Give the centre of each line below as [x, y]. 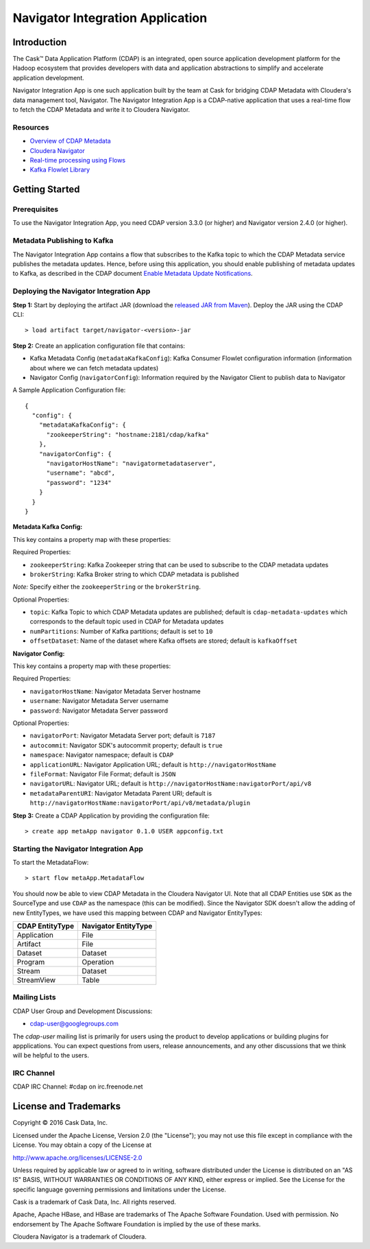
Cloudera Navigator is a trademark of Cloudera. [79, 1237]
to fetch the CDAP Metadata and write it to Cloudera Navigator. [101, 110]
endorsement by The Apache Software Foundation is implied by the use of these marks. [137, 1224]
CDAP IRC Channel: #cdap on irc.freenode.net [78, 1086]
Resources [31, 127]
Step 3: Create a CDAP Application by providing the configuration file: [111, 816]
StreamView [36, 980]
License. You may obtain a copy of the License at [82, 1145]
